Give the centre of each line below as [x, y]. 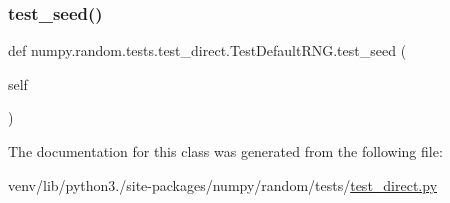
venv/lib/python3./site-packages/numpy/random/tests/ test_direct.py [223, 184]
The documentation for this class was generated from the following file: [225, 151]
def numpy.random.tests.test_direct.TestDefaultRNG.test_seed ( [207, 50]
